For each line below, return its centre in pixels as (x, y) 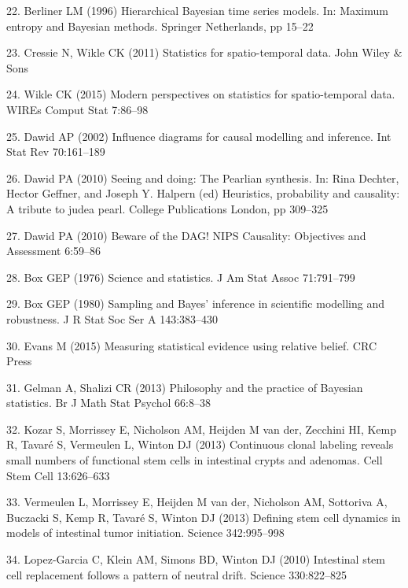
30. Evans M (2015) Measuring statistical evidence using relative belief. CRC (192, 345)
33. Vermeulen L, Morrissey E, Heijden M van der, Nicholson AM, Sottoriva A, (197, 502)
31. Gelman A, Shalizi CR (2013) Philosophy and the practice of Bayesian (185, 387)
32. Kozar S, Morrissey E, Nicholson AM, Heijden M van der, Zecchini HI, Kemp (202, 429)
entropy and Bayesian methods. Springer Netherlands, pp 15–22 (160, 26)
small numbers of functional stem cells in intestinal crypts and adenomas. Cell (195, 460)
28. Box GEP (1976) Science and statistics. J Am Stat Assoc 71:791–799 (181, 277)
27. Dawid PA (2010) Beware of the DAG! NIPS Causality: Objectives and (186, 235)
